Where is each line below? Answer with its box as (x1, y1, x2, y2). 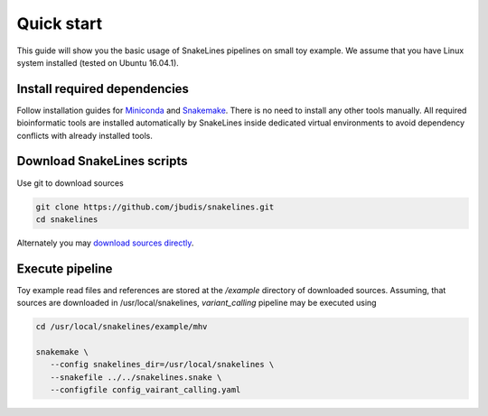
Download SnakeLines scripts (16, 153, 188, 169)
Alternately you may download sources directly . (16, 237, 194, 248)
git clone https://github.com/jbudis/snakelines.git (35, 201, 275, 212)
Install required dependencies (16, 81, 190, 97)
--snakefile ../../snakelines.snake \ (50, 372, 222, 383)
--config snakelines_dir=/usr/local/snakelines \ (50, 359, 275, 370)
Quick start (16, 14, 103, 33)
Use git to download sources (16, 177, 124, 189)
